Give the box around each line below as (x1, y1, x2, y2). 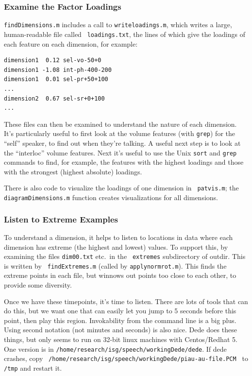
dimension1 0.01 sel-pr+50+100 (4, 76, 108, 83)
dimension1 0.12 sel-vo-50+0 (4, 57, 101, 64)
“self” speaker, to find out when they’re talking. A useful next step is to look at (4, 137, 241, 148)
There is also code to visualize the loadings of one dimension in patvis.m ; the (4, 183, 239, 193)
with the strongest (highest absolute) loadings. (4, 166, 142, 176)
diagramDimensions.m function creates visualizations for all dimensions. (4, 192, 218, 203)
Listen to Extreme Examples (4, 213, 118, 225)
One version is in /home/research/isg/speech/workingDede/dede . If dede (4, 343, 227, 354)
